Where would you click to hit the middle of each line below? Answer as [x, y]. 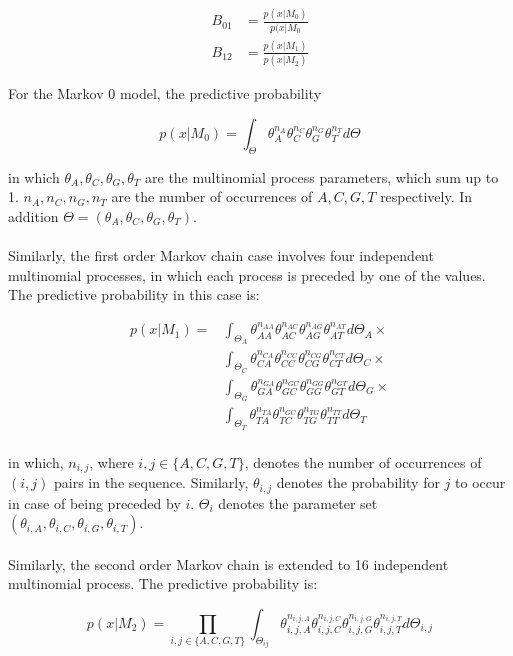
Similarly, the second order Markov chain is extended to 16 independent [228, 563]
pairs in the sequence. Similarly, [151, 482]
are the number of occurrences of [212, 196]
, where [111, 461]
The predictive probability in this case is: [134, 294]
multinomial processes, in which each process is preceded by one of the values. [247, 274]
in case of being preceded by [94, 502]
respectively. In [426, 196]
